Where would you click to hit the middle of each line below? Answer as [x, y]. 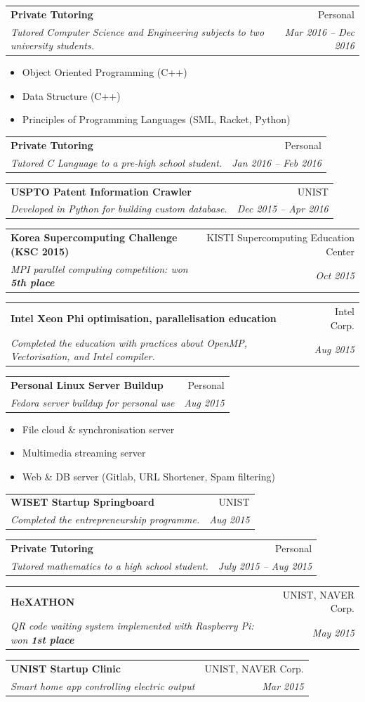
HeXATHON [43, 601]
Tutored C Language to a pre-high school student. [117, 162]
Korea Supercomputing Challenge [94, 237]
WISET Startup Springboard [82, 502]
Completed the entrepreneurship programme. [105, 519]
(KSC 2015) [40, 251]
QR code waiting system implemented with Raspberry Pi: [132, 626]
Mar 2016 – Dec [319, 31]
